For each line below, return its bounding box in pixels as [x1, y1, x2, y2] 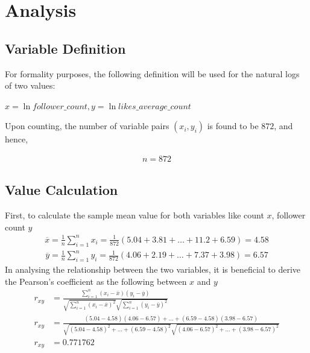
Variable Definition [5, 39, 126, 57]
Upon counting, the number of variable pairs [5, 119, 169, 132]
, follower [271, 209, 306, 221]
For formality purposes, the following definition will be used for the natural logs [5, 67, 300, 80]
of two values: [5, 79, 55, 92]
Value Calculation [5, 180, 118, 199]
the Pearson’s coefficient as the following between [5, 275, 187, 287]
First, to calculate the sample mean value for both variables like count [5, 209, 264, 221]
